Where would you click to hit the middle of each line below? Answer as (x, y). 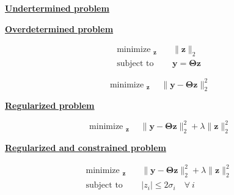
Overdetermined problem (59, 28)
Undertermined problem (57, 8)
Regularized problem (50, 105)
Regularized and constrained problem (86, 148)
